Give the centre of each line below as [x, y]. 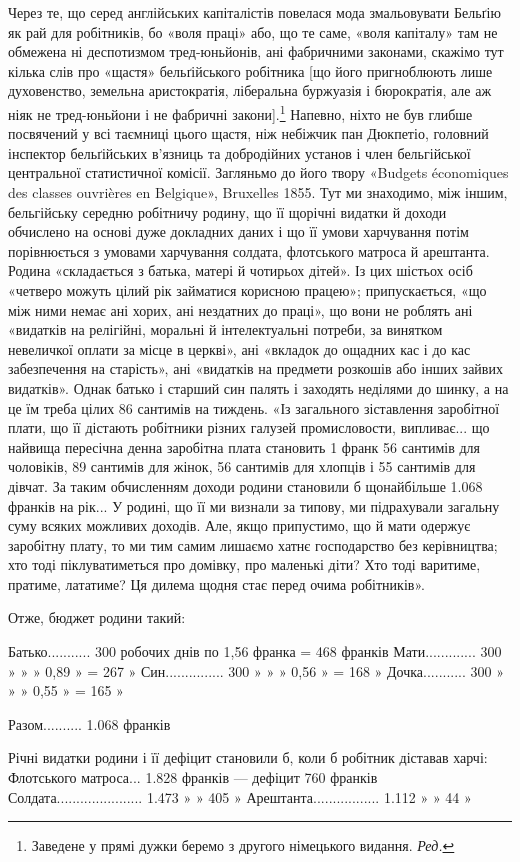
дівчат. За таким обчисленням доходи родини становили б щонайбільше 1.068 [245, 485]
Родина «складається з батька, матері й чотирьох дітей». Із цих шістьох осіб [240, 270]
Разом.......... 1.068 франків [89, 723]
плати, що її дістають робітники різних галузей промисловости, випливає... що [249, 427]
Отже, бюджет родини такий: [97, 617]
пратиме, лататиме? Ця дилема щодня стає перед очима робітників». [216, 583]
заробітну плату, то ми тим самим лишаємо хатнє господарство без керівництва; [253, 544]
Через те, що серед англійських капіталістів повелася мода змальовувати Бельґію [254, 12]
